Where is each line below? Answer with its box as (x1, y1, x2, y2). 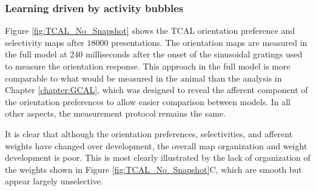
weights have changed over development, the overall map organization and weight (5, 139, 308, 152)
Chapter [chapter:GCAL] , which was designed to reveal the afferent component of (5, 83, 308, 96)
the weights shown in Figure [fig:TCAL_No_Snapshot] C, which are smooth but (5, 163, 303, 175)
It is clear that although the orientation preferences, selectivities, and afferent (5, 127, 293, 140)
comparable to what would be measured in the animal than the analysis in (5, 71, 282, 84)
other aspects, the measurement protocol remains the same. (5, 107, 226, 120)
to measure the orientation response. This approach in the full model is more (5, 60, 291, 72)
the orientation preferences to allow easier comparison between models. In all (5, 95, 291, 108)
